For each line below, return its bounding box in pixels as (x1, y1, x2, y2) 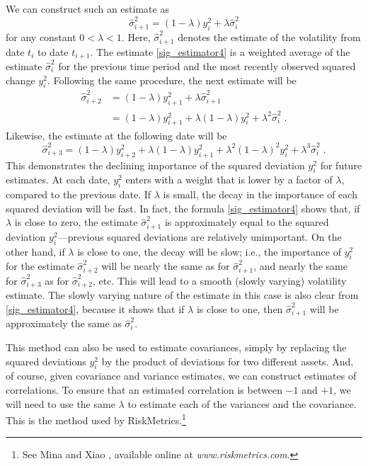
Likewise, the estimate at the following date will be (6, 127, 227, 142)
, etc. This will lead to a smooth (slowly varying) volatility (93, 273, 347, 288)
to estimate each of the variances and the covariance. (127, 396, 357, 411)
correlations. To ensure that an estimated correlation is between (6, 382, 282, 397)
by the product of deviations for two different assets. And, (101, 353, 354, 368)
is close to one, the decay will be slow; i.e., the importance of (77, 244, 341, 258)
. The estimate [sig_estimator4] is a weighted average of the (90, 44, 350, 59)
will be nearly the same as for (101, 258, 230, 273)
